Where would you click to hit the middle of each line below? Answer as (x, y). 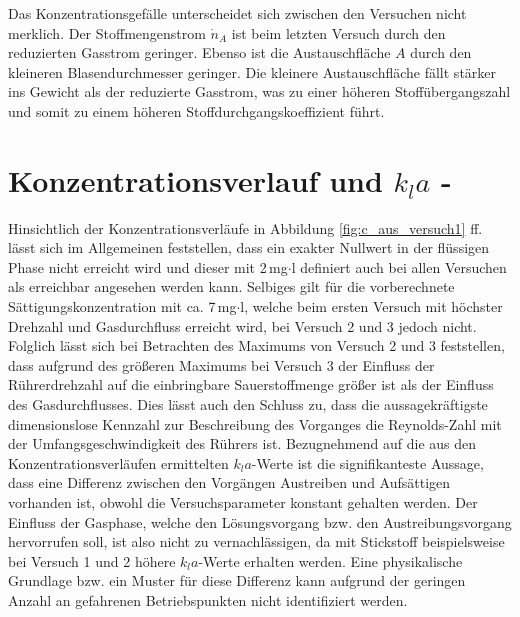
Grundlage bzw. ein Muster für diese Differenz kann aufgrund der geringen (237, 580)
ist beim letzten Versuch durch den (338, 32)
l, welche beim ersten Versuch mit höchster (371, 306)
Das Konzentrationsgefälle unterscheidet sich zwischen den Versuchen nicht (237, 13)
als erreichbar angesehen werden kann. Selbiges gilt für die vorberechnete (231, 286)
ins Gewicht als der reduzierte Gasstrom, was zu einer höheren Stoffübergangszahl (259, 91)
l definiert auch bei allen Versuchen (399, 266)
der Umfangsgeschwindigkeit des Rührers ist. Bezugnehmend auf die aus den (242, 443)
